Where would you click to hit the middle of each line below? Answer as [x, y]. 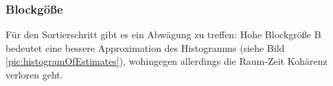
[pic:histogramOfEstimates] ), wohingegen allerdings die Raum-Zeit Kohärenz [166, 61]
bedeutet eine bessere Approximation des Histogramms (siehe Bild [145, 47]
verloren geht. [34, 74]
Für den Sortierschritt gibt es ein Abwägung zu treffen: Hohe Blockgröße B [163, 34]
